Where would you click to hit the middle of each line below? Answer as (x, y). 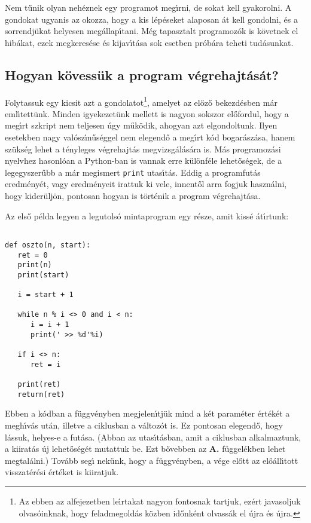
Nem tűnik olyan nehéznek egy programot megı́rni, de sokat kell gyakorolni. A (148, 7)
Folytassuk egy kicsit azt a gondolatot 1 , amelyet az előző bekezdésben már (141, 101)
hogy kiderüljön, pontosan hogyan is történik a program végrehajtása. (133, 196)
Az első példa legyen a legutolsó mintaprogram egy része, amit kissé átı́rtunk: (147, 215)
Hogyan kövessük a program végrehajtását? (142, 74)
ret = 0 (33, 255)
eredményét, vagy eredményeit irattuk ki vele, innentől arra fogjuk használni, (146, 184)
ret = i (45, 364)
